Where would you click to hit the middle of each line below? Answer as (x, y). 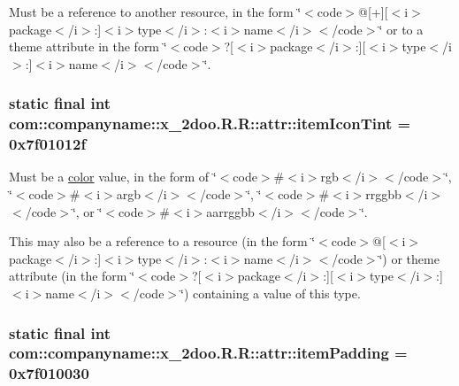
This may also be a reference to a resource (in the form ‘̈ (162, 241)
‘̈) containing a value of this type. (271, 293)
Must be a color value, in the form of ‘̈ (113, 177)
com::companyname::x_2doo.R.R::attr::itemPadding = (208, 353)
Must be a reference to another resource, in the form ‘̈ (155, 12)
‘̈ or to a (401, 29)
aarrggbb (230, 211)
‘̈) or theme (409, 258)
